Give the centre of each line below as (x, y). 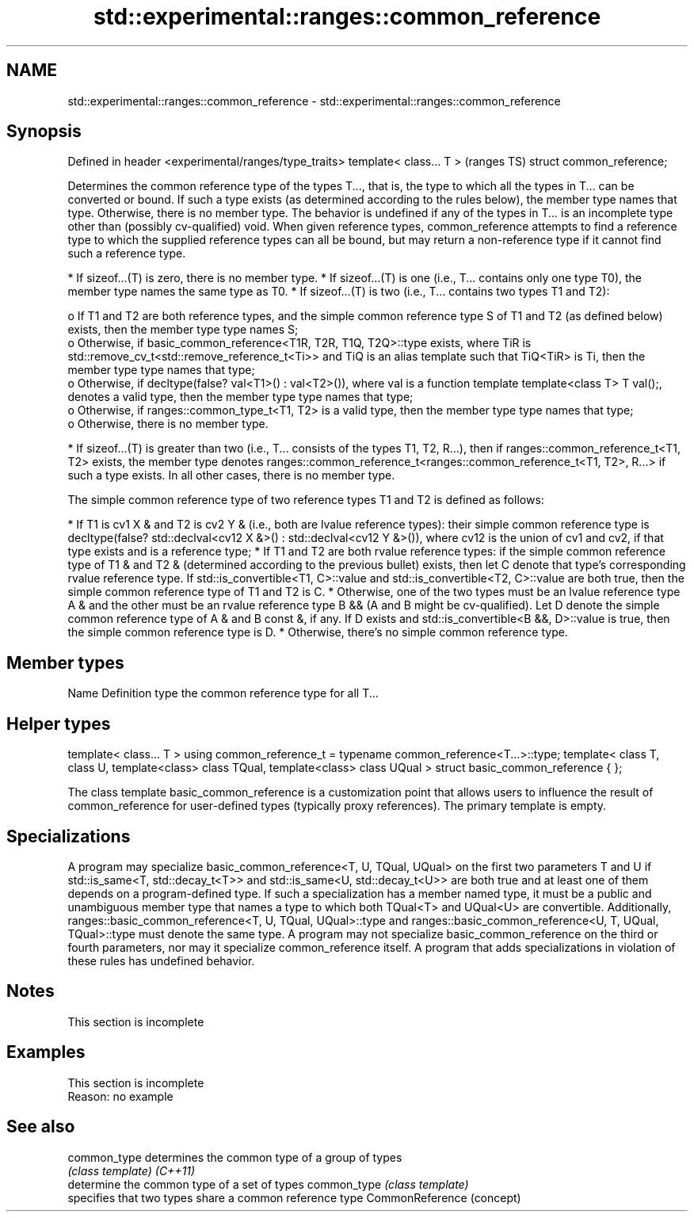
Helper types (59, 724)
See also (41, 1127)
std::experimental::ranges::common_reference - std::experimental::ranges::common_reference (314, 101)
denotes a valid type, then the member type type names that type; (240, 397)
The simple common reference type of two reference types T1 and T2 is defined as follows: (306, 500)
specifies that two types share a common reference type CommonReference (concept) (294, 1197)
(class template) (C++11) (132, 1170)
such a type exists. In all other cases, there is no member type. (231, 475)
